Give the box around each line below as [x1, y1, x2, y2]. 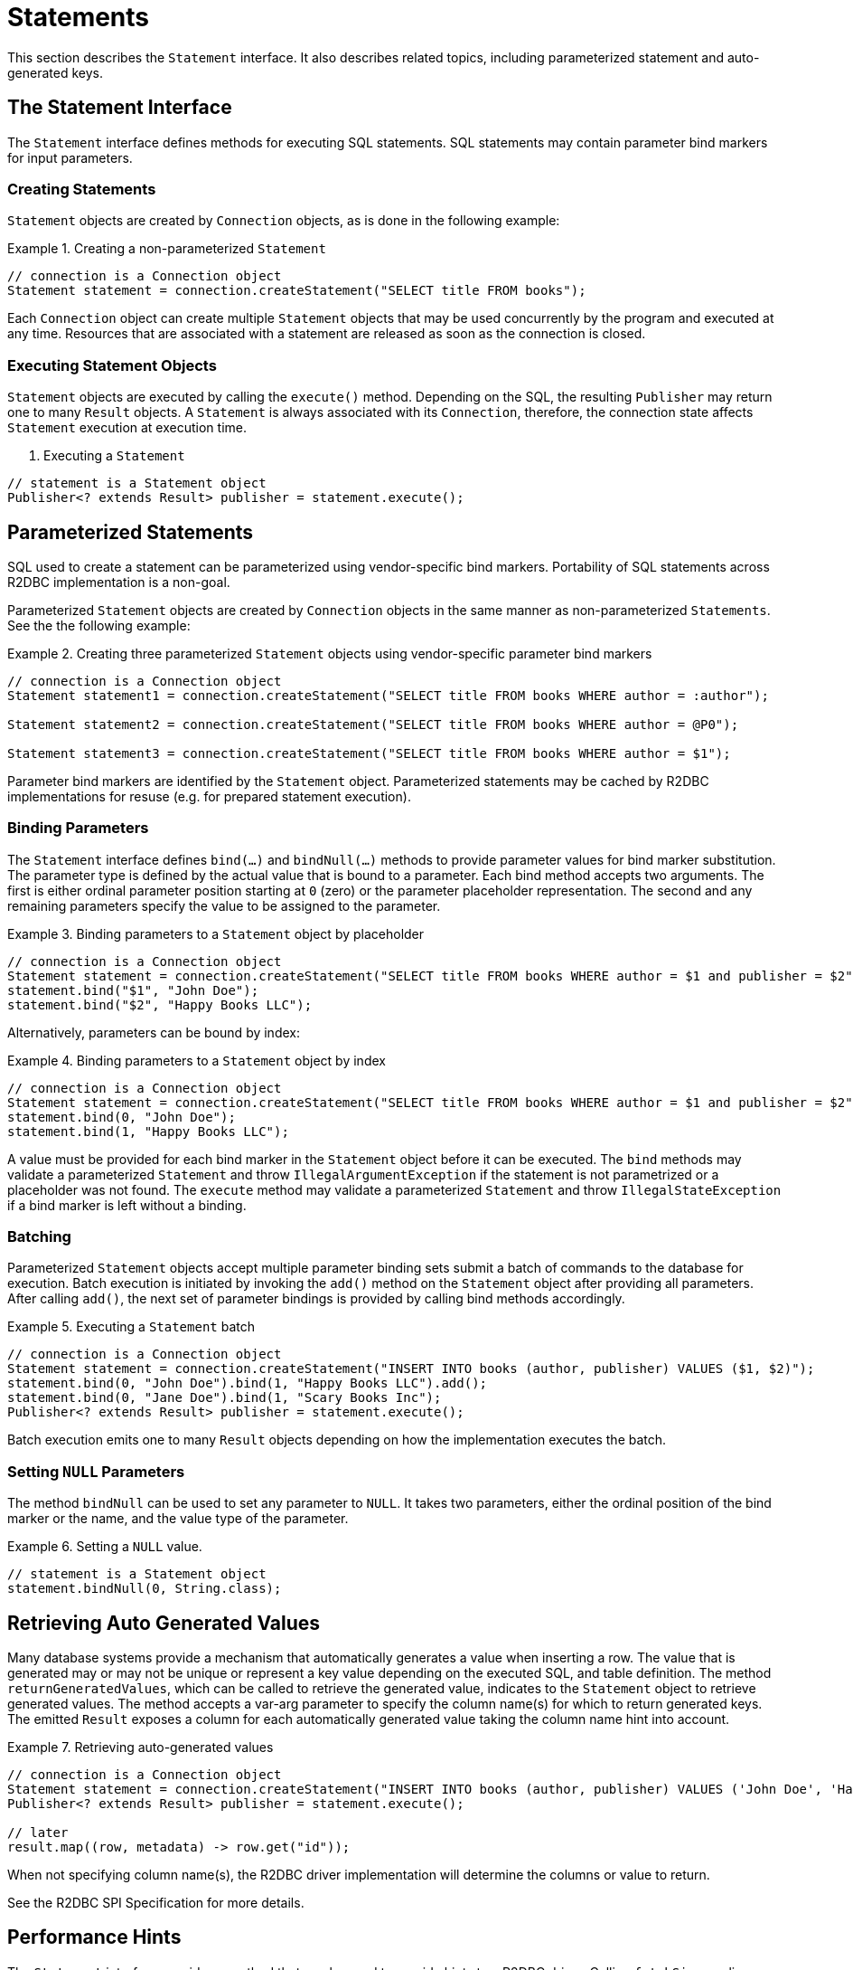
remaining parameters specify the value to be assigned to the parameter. [7, 897, 441, 914]
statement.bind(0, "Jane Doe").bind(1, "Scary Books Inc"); [7, 1390, 442, 1406]
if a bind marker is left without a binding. [7, 1197, 247, 1213]
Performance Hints [7, 1926, 182, 1949]
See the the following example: [7, 617, 191, 633]
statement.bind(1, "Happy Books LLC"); [7, 1123, 289, 1139]
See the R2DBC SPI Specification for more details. [7, 1895, 305, 1911]
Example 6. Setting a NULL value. [7, 1539, 202, 1555]
